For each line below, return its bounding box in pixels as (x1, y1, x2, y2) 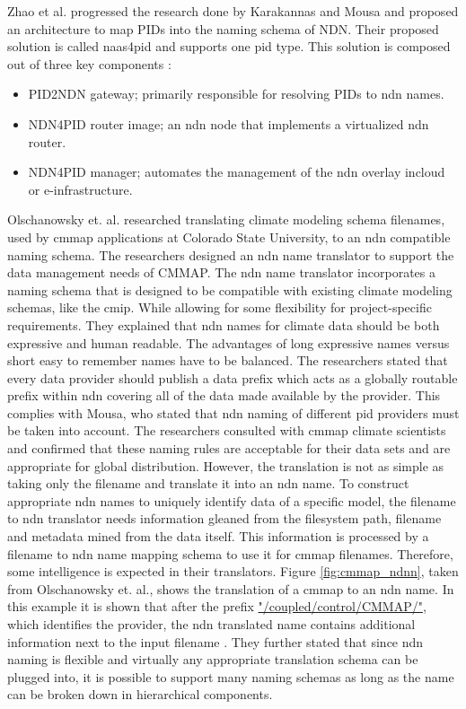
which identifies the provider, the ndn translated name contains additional (7, 615, 416, 633)
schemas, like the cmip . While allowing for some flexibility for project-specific (7, 298, 432, 317)
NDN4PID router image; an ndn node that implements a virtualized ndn (28, 114, 429, 133)
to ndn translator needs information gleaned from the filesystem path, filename (7, 509, 442, 528)
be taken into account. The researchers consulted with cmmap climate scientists (7, 421, 446, 440)
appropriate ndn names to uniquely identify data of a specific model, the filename (7, 491, 456, 510)
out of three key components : (7, 54, 171, 73)
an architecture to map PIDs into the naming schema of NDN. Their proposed (7, 19, 439, 38)
